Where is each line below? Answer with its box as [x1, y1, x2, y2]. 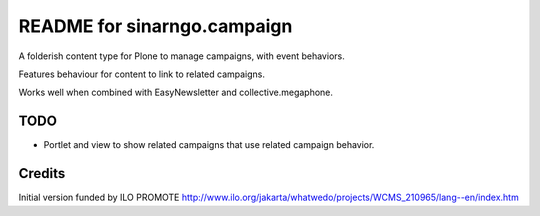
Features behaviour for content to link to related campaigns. [18, 68, 265, 80]
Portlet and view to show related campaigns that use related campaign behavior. [43, 139, 375, 151]
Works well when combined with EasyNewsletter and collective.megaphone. [18, 86, 334, 99]
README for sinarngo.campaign [18, 15, 293, 37]
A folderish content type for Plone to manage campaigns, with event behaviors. [18, 50, 345, 62]
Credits [18, 165, 66, 182]
